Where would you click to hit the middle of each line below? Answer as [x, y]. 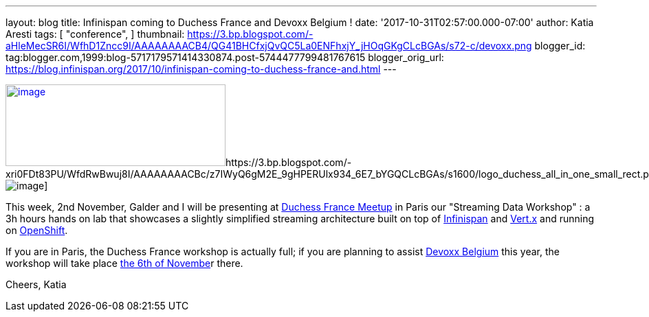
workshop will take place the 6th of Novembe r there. [124, 263]
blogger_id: [560, 46]
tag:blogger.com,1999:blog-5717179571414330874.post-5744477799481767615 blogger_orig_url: [225, 57]
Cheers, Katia [36, 284]
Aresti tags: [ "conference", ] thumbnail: [95, 34]
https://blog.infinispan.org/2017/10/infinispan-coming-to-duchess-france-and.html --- [201, 69]
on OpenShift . [37, 230]
